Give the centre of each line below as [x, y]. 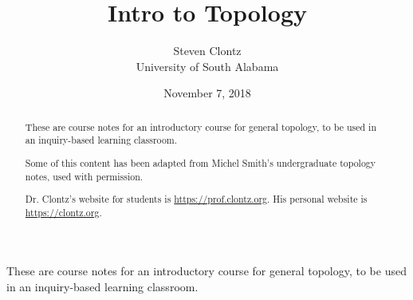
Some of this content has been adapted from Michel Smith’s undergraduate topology [201, 162]
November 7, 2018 [207, 93]
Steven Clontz [207, 51]
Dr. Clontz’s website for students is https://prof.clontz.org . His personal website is [196, 199]
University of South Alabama [207, 66]
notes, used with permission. [84, 176]
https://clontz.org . [63, 212]
